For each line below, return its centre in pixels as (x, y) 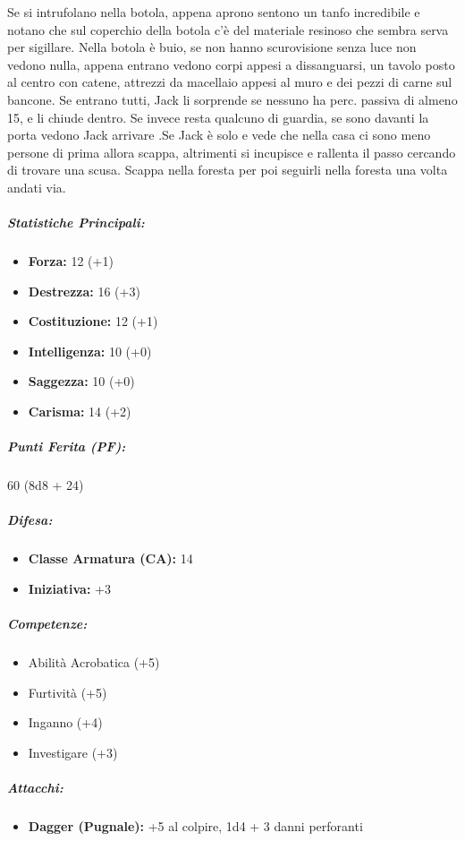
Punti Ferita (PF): (67, 446)
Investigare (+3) (73, 752)
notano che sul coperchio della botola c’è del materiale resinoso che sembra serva (228, 29)
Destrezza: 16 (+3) (84, 291)
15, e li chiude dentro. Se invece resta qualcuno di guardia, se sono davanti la (218, 117)
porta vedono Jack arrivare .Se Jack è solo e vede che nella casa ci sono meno (219, 135)
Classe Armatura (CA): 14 (110, 558)
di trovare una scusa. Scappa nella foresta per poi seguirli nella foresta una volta (228, 170)
